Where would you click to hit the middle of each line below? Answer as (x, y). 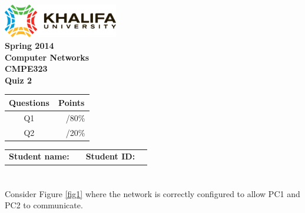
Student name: (39, 156)
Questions (29, 102)
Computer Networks (47, 57)
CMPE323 (26, 69)
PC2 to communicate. (44, 205)
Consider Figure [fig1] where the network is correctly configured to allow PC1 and (152, 193)
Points (72, 102)
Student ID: (110, 156)
